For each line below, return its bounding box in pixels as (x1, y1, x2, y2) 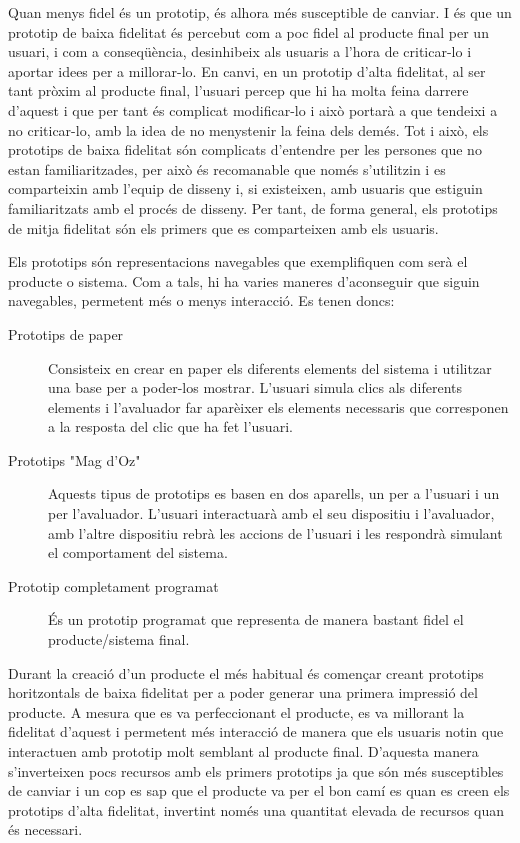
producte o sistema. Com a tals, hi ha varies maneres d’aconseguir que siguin (8, 270, 480, 291)
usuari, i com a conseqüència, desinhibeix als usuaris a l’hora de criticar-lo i (8, 41, 472, 62)
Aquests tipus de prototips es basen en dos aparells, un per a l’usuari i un (48, 483, 500, 504)
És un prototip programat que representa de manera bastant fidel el (48, 609, 464, 630)
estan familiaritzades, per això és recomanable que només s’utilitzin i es (8, 158, 446, 179)
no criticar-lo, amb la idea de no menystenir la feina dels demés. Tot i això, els (8, 119, 489, 140)
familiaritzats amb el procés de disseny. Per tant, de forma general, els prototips (8, 197, 498, 218)
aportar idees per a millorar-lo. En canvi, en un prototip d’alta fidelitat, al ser (8, 60, 486, 81)
